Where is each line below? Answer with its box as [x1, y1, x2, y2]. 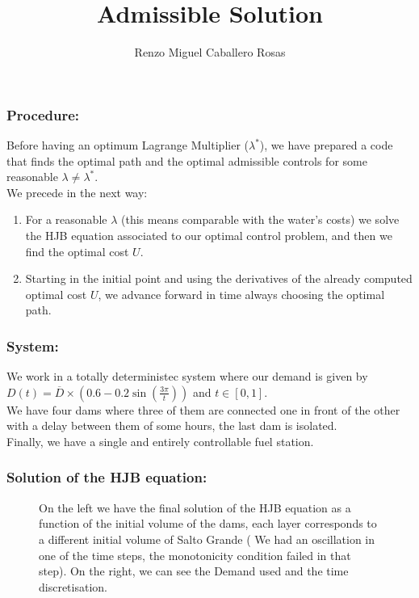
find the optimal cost [25, 242, 129, 259]
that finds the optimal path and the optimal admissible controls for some [6, 152, 367, 169]
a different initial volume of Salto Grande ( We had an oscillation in [39, 530, 375, 547]
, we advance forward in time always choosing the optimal [98, 285, 385, 302]
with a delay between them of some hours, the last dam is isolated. [6, 417, 337, 434]
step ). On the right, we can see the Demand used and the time [39, 562, 349, 579]
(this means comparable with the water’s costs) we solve [120, 211, 400, 228]
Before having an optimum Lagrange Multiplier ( [6, 137, 249, 154]
